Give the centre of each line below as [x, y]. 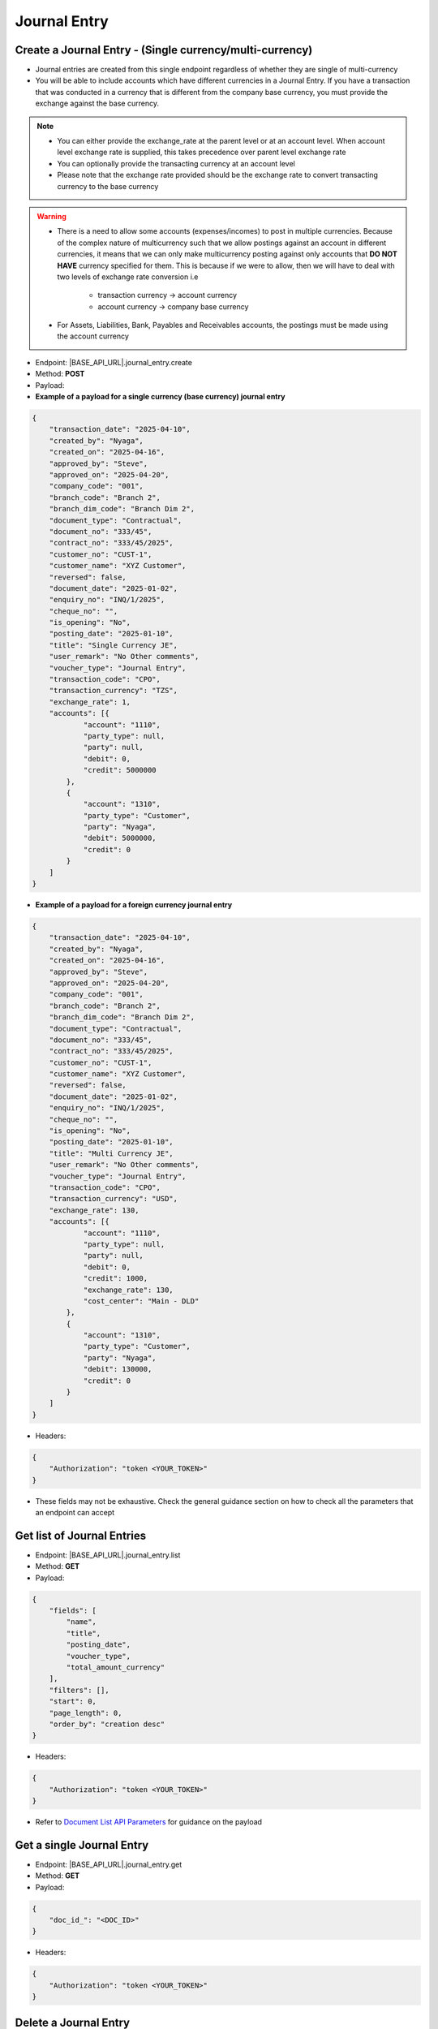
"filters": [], [79, 1690]
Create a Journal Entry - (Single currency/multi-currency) [164, 50]
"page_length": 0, [86, 1713]
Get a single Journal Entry [82, 1845]
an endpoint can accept [75, 1512]
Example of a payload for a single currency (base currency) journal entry [160, 397]
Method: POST [60, 374]
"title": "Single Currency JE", [114, 645]
